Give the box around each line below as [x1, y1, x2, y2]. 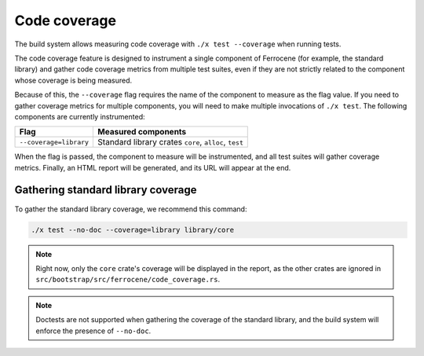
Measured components [97, 127, 187, 138]
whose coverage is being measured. [14, 75, 133, 85]
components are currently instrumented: [14, 112, 145, 121]
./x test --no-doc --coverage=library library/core [31, 225, 235, 234]
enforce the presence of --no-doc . [35, 326, 152, 336]
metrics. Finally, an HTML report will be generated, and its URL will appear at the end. [14, 163, 291, 172]
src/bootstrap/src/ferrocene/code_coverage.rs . [35, 275, 220, 284]
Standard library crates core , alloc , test [97, 137, 243, 148]
